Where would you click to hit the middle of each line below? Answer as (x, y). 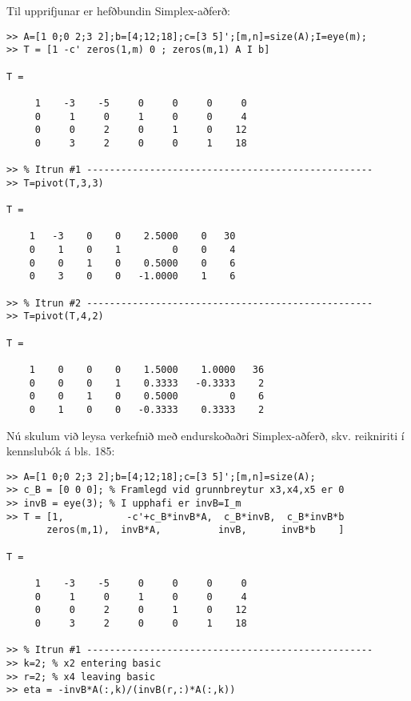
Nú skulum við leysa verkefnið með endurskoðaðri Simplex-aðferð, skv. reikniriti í (205, 435)
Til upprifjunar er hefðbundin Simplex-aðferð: (118, 10)
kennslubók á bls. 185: (61, 451)
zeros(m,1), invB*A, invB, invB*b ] (196, 530)
